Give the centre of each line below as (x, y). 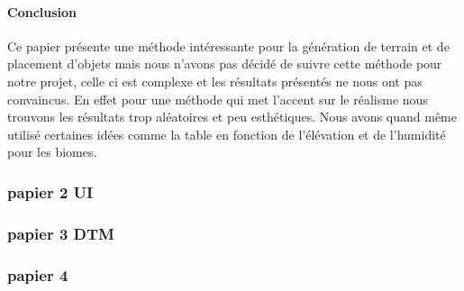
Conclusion (42, 11)
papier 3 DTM (61, 233)
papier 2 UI (50, 191)
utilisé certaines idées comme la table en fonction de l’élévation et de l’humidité (227, 134)
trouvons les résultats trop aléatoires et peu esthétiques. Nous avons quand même (232, 117)
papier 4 (38, 274)
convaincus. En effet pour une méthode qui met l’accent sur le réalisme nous (218, 99)
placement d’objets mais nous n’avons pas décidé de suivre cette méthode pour (225, 64)
